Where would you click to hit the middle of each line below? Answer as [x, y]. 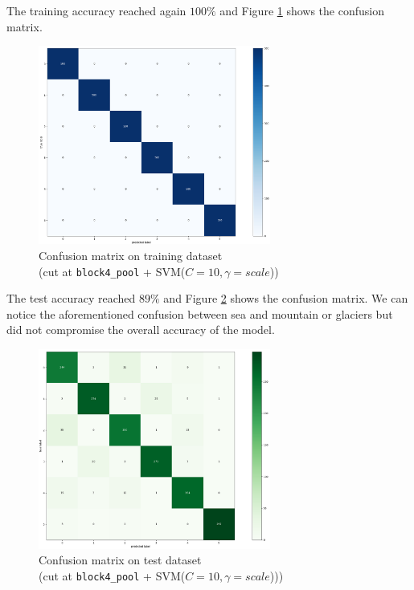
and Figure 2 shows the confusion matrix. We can [286, 298]
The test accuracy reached [71, 298]
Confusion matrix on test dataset [120, 560]
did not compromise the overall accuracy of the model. [141, 330]
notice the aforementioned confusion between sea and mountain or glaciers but [200, 313]
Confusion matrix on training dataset [131, 255]
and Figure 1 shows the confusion [302, 10]
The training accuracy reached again [96, 10]
